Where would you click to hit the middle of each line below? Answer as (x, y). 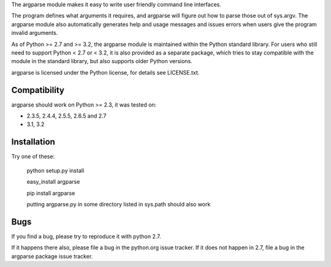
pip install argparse (51, 193)
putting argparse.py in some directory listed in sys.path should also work (119, 204)
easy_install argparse (53, 182)
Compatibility (38, 90)
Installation (33, 142)
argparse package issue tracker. (52, 256)
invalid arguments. (35, 33)
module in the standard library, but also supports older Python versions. (102, 61)
